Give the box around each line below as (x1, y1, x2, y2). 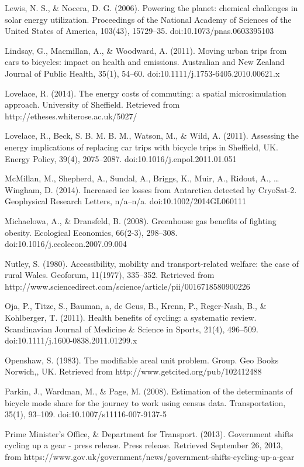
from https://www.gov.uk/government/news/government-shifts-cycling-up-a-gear (5, 451, 295, 462)
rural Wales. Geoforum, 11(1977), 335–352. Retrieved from (5, 269, 215, 281)
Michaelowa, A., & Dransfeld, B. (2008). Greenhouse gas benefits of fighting (5, 214, 277, 226)
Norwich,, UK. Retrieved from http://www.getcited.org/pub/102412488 (5, 365, 262, 377)
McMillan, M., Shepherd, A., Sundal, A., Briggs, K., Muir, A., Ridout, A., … (5, 172, 279, 184)
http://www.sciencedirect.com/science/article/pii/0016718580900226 (5, 280, 250, 292)
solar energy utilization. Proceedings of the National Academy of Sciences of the (5, 13, 292, 25)
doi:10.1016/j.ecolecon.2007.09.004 (5, 238, 127, 250)
